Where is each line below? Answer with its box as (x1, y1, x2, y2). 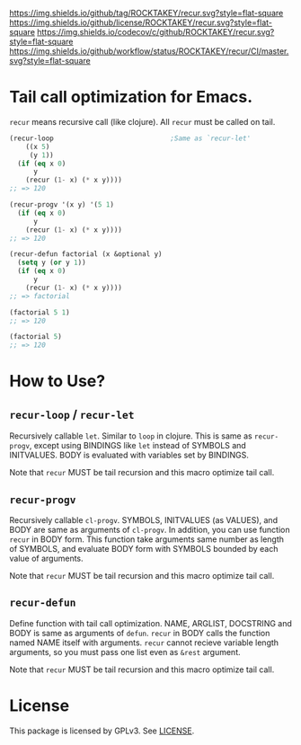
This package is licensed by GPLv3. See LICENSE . (9, 725, 195, 736)
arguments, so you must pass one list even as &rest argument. (9, 646, 241, 657)
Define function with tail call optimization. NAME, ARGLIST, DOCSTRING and (9, 617, 292, 628)
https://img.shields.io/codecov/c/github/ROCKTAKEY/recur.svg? (37, 27, 275, 37)
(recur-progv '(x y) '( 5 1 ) (9, 200, 115, 209)
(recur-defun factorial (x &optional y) (9, 250, 164, 259)
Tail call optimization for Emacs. (9, 87, 253, 107)
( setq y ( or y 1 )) (17, 258, 87, 268)
